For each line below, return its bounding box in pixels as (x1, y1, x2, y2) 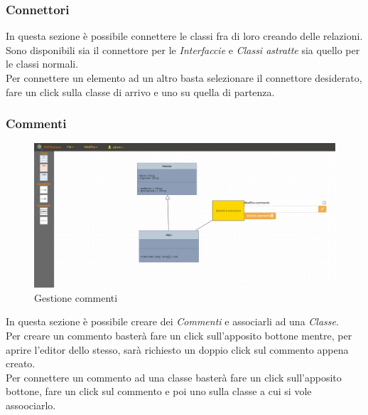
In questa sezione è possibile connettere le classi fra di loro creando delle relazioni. (6, 28, 363, 43)
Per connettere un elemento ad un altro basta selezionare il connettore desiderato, (6, 70, 362, 85)
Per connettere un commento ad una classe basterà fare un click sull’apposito (6, 369, 342, 384)
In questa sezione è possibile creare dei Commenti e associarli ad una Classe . (6, 314, 339, 329)
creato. (6, 356, 36, 371)
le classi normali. (6, 56, 79, 71)
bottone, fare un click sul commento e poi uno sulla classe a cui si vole (6, 384, 312, 399)
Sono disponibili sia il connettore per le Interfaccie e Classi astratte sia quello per (6, 42, 360, 57)
